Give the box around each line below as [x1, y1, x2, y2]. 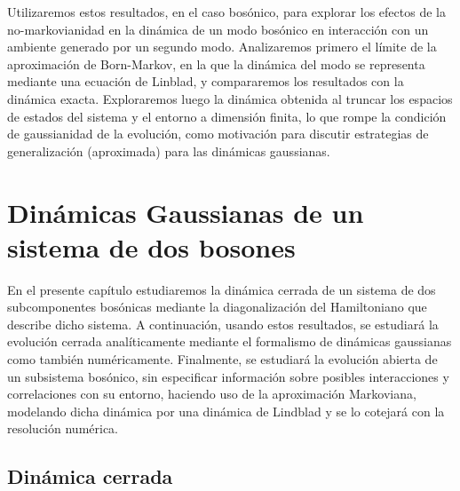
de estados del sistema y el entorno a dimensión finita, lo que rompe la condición [7, 107, 447, 125]
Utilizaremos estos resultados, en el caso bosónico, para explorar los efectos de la [7, 3, 446, 20]
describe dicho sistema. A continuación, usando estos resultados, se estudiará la [7, 314, 439, 333]
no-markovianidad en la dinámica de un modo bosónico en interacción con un [7, 20, 429, 38]
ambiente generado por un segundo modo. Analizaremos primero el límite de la [7, 37, 437, 56]
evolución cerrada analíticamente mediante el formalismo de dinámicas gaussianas [7, 332, 452, 351]
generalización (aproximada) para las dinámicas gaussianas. [7, 141, 330, 160]
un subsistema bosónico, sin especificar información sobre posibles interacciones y [7, 367, 449, 385]
